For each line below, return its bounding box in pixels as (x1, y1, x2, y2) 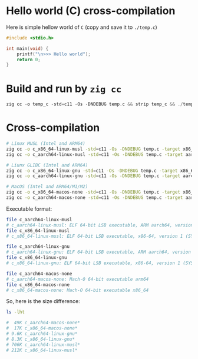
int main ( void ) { (6, 45, 49, 51)
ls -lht (6, 309, 25, 315)
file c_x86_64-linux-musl (6, 228, 70, 234)
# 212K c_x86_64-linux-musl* (6, 347, 78, 353)
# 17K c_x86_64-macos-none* (6, 325, 78, 331)
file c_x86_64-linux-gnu (6, 255, 67, 261)
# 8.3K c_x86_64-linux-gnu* (6, 336, 75, 342)
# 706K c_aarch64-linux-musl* (6, 341, 81, 348)
